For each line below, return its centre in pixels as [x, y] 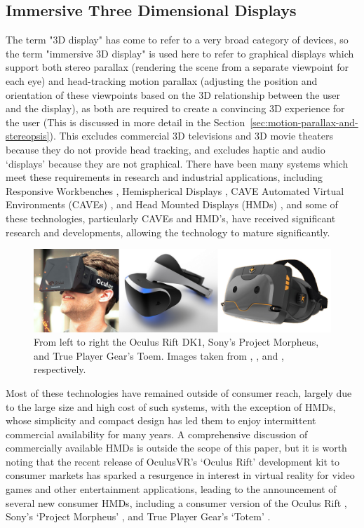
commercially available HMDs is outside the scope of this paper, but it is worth [176, 448]
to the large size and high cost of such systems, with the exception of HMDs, [171, 406]
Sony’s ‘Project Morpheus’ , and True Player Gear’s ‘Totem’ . [138, 516]
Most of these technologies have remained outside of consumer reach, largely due [179, 392]
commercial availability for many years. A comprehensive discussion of [157, 434]
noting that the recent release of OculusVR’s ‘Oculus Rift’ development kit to [173, 461]
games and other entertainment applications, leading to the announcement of [171, 489]
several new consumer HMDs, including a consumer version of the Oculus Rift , [176, 502]
